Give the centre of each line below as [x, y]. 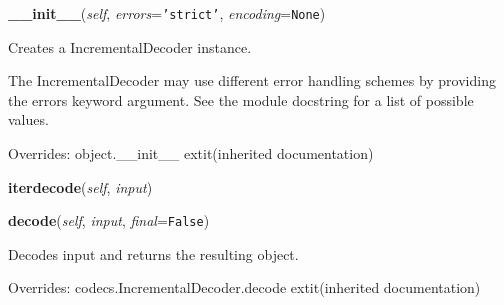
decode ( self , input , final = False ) [109, 220]
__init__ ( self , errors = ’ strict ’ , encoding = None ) [167, 13]
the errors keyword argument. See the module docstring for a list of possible [241, 99]
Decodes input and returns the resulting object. [153, 253]
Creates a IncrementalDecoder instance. [130, 46]
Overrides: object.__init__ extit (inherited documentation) [191, 153]
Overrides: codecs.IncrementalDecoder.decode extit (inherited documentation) [244, 287]
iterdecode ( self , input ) [80, 186]
